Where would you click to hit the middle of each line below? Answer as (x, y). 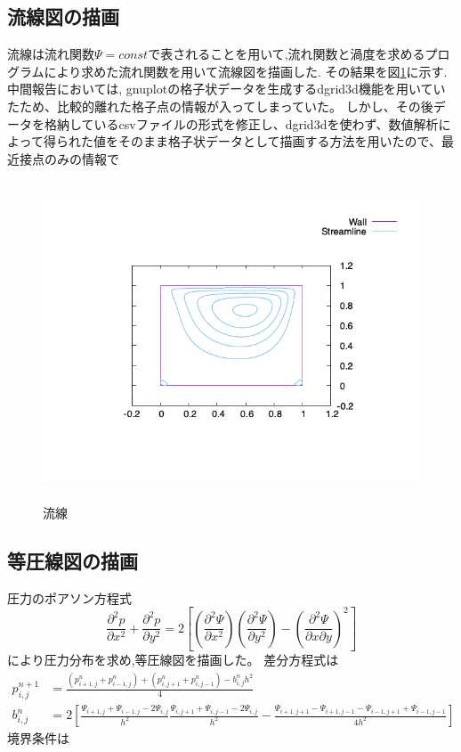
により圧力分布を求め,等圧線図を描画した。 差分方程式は (173, 660)
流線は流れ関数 (51, 54)
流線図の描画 (63, 16)
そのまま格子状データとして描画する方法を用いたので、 (279, 141)
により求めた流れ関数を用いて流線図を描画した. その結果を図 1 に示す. (246, 71)
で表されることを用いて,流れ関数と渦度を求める (287, 54)
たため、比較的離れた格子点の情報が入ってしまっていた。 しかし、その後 (220, 106)
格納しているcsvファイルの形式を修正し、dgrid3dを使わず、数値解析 (241, 123)
